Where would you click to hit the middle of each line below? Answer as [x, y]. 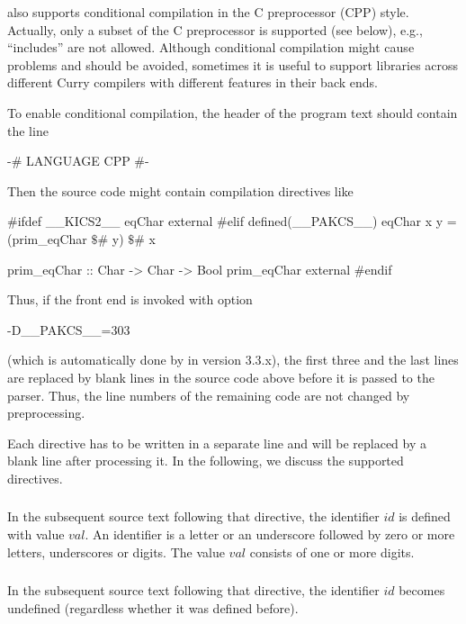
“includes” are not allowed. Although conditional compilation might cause [211, 47]
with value [36, 534]
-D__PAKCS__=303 [69, 329]
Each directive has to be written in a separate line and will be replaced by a [217, 443]
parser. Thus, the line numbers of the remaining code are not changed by [209, 395]
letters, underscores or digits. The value [116, 552]
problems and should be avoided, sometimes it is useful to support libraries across [233, 64]
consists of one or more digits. [332, 552]
